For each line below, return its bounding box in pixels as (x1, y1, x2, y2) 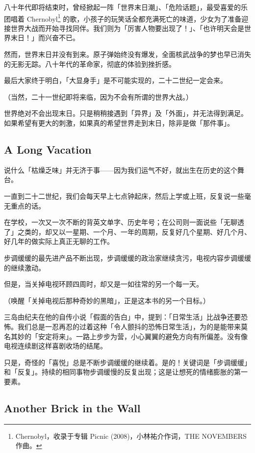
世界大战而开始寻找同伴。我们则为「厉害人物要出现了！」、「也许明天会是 (10, 23, 244, 33)
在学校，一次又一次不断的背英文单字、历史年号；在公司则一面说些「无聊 (4, 217, 237, 227)
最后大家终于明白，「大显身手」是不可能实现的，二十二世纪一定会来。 (4, 75, 227, 85)
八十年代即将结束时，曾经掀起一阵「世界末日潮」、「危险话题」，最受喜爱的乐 (4, 2, 248, 12)
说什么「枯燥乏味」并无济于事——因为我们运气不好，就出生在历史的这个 (4, 164, 237, 175)
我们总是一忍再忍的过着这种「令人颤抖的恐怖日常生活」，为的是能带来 (17, 321, 241, 331)
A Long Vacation (4, 141, 92, 157)
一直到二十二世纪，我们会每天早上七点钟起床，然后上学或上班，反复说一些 (4, 190, 244, 201)
